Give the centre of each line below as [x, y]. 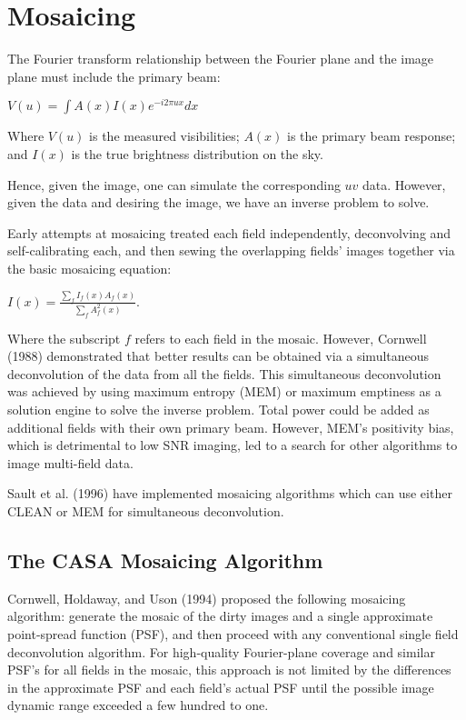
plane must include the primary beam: [114, 76]
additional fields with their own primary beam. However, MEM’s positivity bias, [231, 427]
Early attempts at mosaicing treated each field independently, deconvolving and [229, 232]
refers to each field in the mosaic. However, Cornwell [281, 338]
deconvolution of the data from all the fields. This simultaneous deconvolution [224, 373]
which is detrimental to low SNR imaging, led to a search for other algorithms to [233, 445]
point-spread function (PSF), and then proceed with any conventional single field [233, 633]
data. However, [404, 184]
